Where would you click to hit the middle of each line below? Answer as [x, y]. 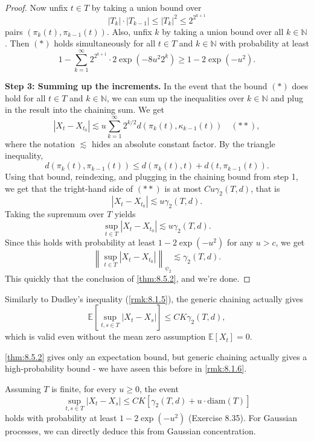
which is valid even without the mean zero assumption [105, 336]
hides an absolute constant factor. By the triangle [183, 143]
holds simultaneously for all [105, 43]
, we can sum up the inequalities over [175, 97]
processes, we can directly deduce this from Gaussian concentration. [130, 430]
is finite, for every [84, 388]
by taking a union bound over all [223, 31]
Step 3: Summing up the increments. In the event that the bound [136, 85]
